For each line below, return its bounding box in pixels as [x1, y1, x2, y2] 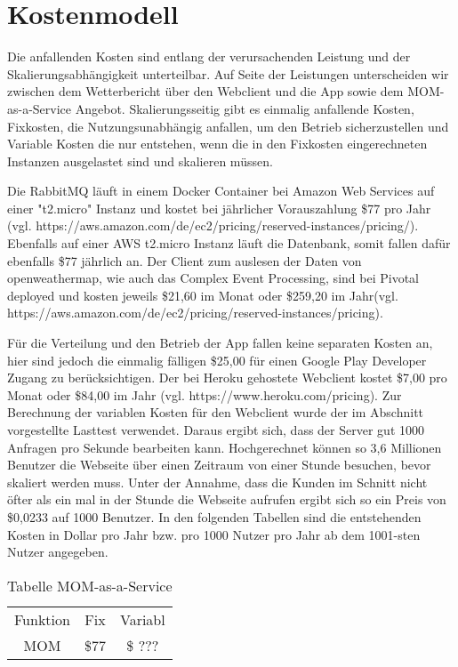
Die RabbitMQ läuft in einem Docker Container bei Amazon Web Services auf [7, 181, 435, 200]
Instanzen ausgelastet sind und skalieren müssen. [7, 151, 273, 170]
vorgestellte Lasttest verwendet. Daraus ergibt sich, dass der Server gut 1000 [7, 421, 424, 438]
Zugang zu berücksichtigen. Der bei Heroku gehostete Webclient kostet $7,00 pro [7, 368, 447, 387]
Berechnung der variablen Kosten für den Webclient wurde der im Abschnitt [7, 403, 424, 422]
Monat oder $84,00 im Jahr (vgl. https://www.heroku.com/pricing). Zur [7, 385, 402, 404]
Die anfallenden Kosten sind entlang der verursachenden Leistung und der [7, 47, 411, 66]
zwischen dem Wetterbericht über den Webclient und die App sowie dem [7, 82, 404, 100]
